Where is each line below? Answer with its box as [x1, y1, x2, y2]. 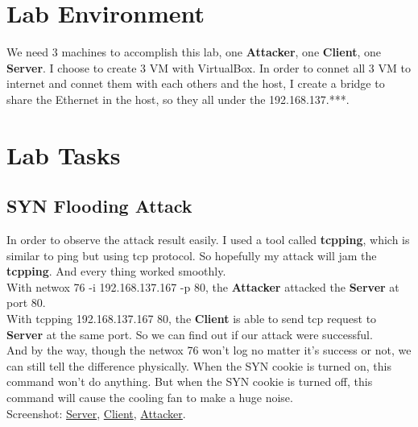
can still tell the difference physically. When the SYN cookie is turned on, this [6, 357, 391, 374]
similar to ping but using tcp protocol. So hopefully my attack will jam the [6, 247, 377, 263]
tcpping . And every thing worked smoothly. [6, 263, 226, 280]
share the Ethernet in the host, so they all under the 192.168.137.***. [6, 90, 350, 107]
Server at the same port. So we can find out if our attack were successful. [6, 325, 373, 342]
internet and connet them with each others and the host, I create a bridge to [6, 75, 385, 92]
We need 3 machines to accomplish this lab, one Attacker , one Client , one [6, 44, 382, 60]
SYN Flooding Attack [6, 193, 192, 218]
